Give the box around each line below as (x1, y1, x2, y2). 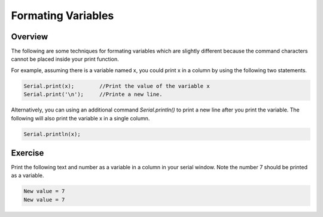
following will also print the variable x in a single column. (11, 114, 150, 122)
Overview (11, 32, 48, 42)
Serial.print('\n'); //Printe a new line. (23, 91, 163, 98)
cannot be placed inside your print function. (11, 55, 119, 63)
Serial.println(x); (23, 131, 81, 137)
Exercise (11, 148, 44, 158)
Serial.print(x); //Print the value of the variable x (23, 82, 210, 89)
